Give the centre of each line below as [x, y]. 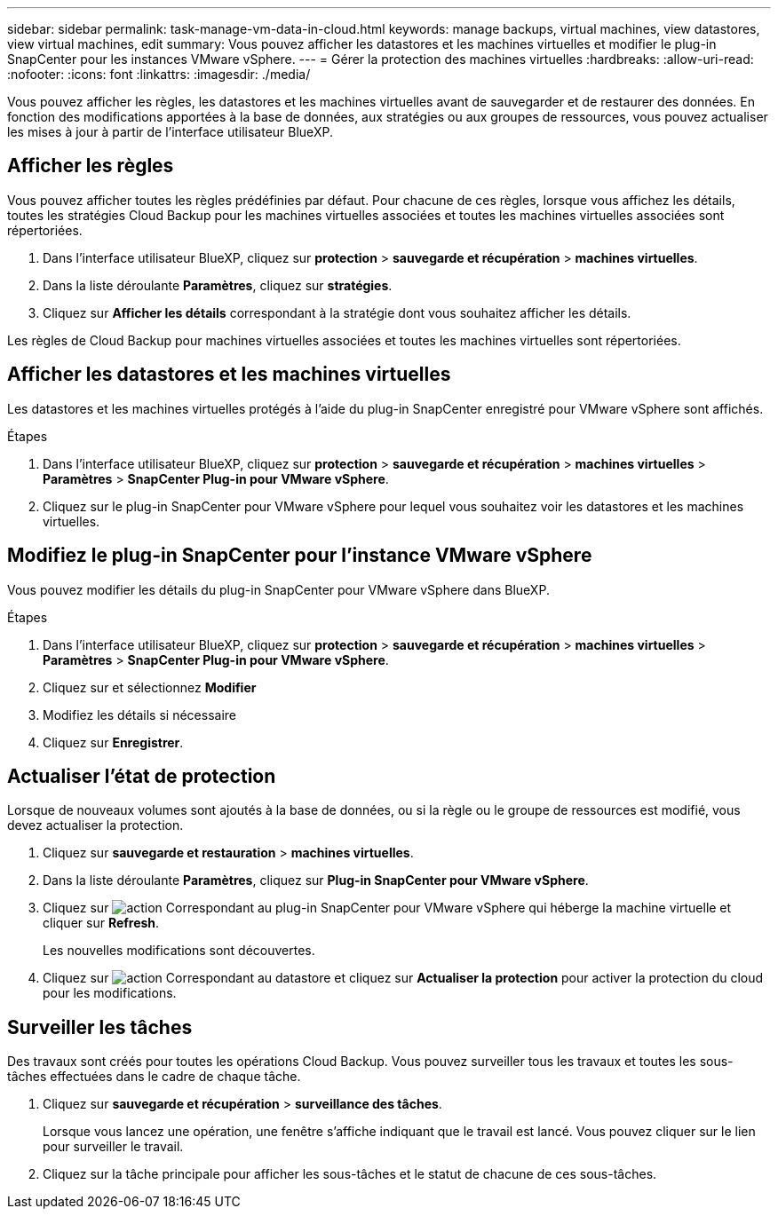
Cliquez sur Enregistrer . [113, 742]
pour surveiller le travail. [113, 1147]
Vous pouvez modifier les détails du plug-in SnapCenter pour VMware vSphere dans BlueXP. [278, 589]
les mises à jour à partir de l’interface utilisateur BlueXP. [170, 132]
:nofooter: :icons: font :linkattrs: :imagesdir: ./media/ [159, 74]
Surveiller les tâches [100, 1027]
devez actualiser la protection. [95, 825]
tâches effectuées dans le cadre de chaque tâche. [154, 1077]
